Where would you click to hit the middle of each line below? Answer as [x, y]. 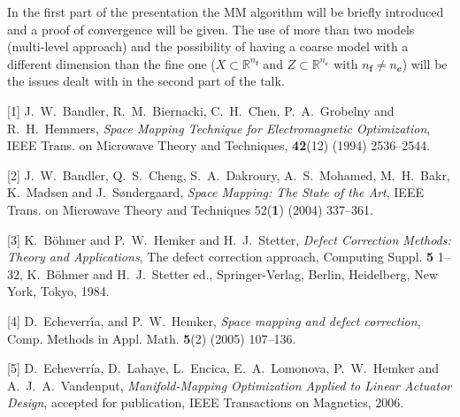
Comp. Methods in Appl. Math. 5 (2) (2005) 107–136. [152, 338]
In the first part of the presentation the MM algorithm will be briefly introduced [226, 11]
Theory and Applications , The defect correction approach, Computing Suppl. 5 [221, 257]
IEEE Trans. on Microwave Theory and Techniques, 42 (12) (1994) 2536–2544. [219, 145]
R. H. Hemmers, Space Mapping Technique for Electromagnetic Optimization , [219, 128]
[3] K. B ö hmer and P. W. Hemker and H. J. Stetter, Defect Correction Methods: [229, 239]
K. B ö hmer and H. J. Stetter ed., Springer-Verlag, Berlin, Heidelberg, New [233, 273]
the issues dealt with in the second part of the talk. [146, 81]
